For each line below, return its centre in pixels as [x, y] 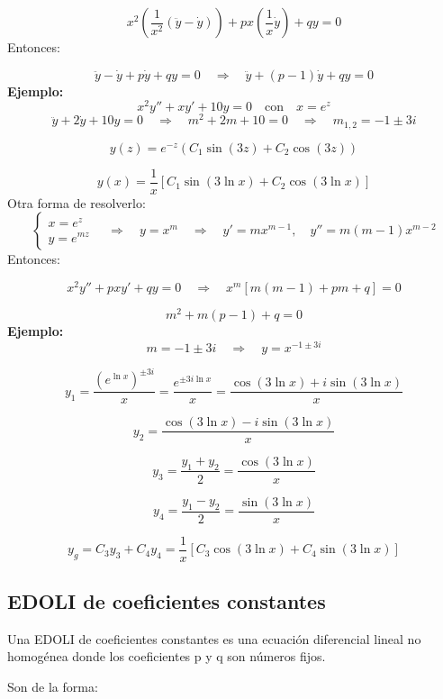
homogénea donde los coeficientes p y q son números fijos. [167, 656]
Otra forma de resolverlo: [77, 202]
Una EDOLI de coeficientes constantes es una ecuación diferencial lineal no [214, 638]
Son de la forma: [53, 687]
